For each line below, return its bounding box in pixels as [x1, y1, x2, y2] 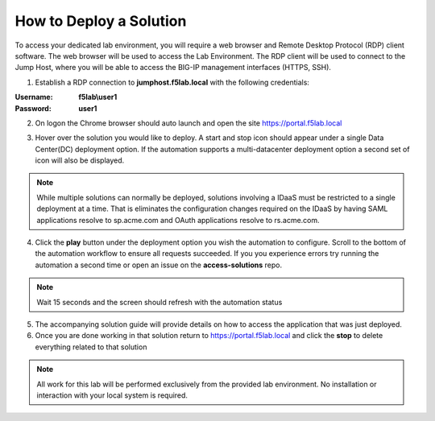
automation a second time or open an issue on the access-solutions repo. [35, 260, 282, 270]
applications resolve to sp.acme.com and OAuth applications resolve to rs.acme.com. [36, 215, 320, 225]
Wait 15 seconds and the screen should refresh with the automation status [36, 297, 283, 307]
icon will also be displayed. [35, 155, 125, 165]
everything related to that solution [35, 342, 147, 352]
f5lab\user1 [78, 93, 118, 102]
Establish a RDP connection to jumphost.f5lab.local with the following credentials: [35, 77, 310, 87]
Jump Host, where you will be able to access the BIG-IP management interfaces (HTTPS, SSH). [14, 63, 332, 72]
